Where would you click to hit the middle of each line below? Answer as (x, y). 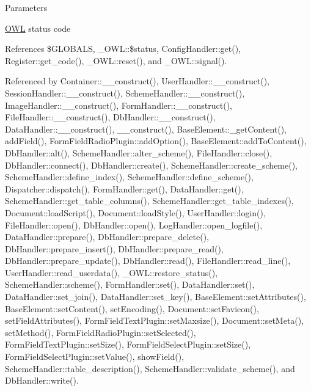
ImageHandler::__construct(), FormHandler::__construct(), (119, 105)
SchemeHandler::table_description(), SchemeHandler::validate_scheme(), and (150, 368)
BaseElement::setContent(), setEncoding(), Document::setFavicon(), (132, 308)
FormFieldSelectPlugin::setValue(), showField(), (95, 356)
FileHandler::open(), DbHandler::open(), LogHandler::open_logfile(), (134, 225)
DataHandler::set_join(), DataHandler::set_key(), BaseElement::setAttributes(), (155, 297)
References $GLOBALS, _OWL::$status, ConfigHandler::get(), (123, 49)
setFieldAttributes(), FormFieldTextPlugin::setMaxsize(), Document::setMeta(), (155, 320)
